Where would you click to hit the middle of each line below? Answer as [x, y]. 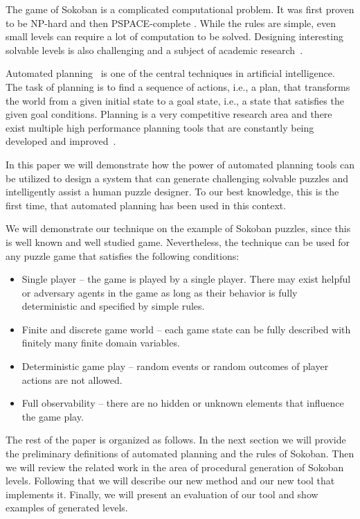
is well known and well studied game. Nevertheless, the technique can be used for [178, 241]
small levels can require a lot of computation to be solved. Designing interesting [174, 36]
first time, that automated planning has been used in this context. [146, 205]
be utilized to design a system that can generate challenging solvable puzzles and [177, 178]
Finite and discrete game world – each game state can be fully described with [186, 329]
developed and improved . [61, 141]
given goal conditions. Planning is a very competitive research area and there [169, 114]
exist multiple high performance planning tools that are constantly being [160, 127]
